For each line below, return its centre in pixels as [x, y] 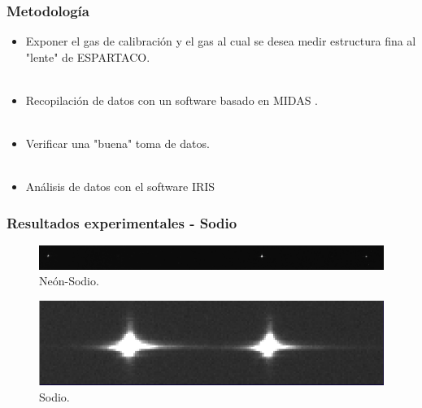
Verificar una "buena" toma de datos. [117, 143]
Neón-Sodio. [69, 281]
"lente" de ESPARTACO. [88, 56]
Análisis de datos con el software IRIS [120, 187]
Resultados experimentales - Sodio [122, 222]
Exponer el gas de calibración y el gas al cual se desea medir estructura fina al [221, 41]
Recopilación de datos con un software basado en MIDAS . [172, 100]
